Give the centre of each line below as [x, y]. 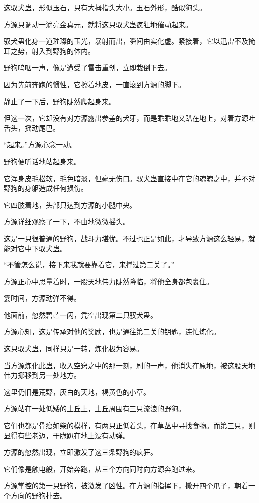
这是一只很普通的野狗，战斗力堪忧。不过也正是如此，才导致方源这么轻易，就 [129, 238]
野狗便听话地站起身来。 [42, 161]
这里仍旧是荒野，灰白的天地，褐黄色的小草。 [77, 391]
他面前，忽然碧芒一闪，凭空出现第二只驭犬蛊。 [81, 315]
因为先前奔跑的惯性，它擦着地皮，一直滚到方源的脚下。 [95, 84]
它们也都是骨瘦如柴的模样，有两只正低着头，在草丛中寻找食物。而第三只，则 [129, 425]
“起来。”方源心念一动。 [41, 144]
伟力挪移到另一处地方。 [42, 375]
